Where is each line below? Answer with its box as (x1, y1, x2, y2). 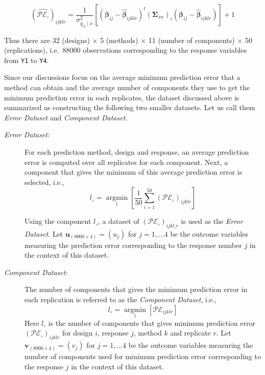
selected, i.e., (25, 176, 64, 187)
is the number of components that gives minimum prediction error (48, 317, 256, 328)
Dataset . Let (25, 228, 63, 239)
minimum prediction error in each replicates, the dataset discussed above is (4, 92, 239, 102)
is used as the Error (181, 216, 243, 226)
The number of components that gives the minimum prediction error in (25, 284, 248, 295)
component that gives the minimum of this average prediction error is (25, 166, 243, 177)
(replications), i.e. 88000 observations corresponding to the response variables (4, 45, 247, 55)
